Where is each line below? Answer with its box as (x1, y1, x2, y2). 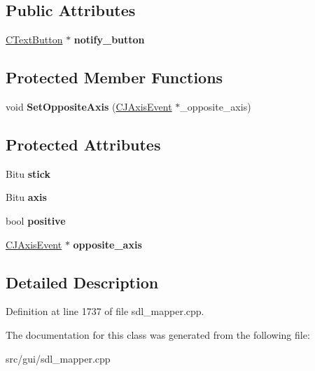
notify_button (73, 32, 145, 47)
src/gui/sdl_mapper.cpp (6, 351, 111, 365)
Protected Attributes (6, 133, 161, 155)
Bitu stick (6, 166, 50, 181)
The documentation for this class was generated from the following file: (6, 327, 310, 342)
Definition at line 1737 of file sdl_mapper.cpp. (6, 304, 204, 318)
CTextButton (6, 32, 63, 47)
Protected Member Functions (6, 66, 223, 88)
